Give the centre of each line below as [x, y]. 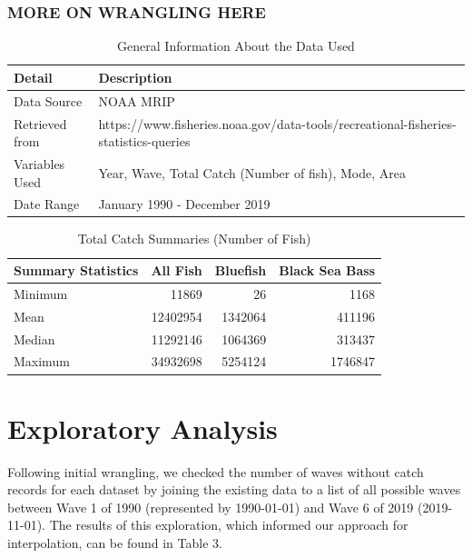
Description [135, 77]
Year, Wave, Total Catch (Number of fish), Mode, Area [252, 172]
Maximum [42, 361]
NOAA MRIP [137, 100]
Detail [33, 77]
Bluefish [241, 270]
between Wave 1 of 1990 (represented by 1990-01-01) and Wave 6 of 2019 [211, 507]
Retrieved [40, 123]
